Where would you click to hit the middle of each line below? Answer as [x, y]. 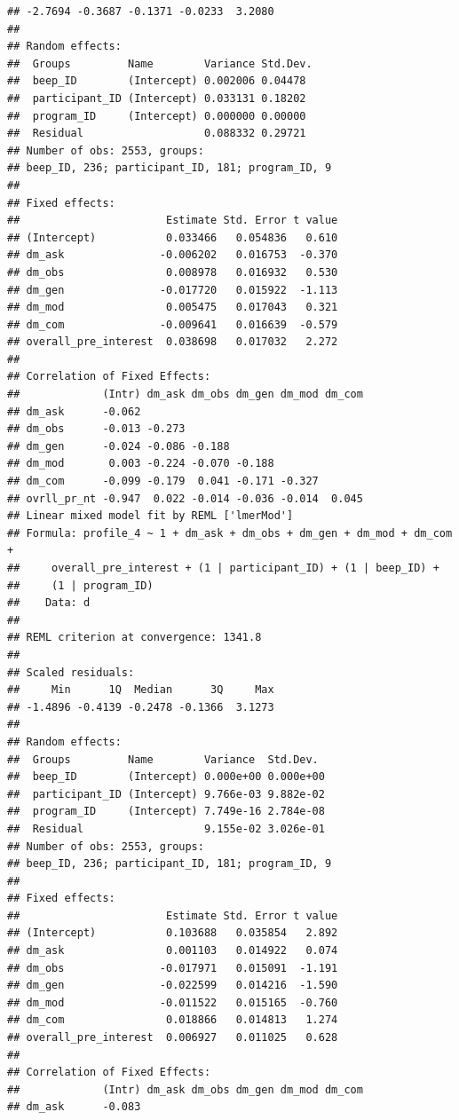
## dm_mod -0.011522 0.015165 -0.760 [173, 1002]
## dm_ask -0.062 [74, 411]
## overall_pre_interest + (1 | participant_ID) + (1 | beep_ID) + [223, 568]
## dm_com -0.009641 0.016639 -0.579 [173, 324]
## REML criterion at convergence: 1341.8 [135, 638]
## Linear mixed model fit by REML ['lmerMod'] [150, 516]
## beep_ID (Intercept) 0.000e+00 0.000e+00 [166, 777]
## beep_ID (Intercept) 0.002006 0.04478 [157, 81]
